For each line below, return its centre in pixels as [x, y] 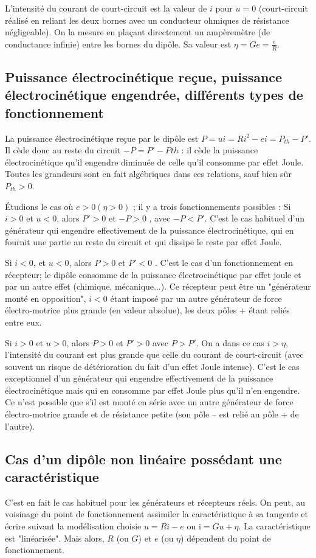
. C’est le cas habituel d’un [254, 218]
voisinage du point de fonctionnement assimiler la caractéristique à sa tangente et [157, 514]
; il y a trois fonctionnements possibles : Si [212, 206]
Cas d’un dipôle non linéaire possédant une [143, 459]
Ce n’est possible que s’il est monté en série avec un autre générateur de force [149, 402]
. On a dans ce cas [230, 342]
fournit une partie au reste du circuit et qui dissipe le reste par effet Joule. [143, 242]
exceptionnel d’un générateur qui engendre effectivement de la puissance [139, 378]
